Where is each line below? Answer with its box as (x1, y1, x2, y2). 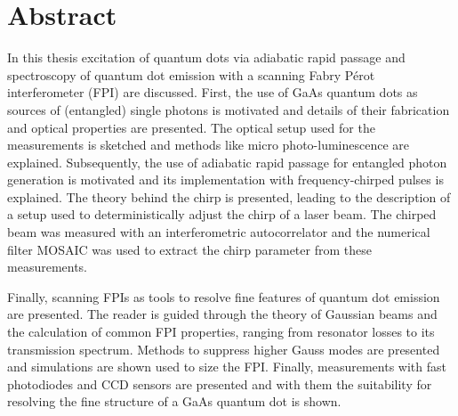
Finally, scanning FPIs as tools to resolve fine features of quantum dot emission (7, 287, 440, 306)
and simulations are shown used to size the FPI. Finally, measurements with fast (7, 357, 446, 376)
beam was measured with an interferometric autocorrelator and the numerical (7, 223, 430, 241)
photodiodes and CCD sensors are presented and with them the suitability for (7, 374, 432, 393)
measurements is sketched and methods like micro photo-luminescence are (7, 135, 410, 154)
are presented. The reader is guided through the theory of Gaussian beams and (7, 305, 438, 323)
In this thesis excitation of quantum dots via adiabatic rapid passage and (7, 48, 406, 67)
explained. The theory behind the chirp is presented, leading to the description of (7, 187, 451, 206)
